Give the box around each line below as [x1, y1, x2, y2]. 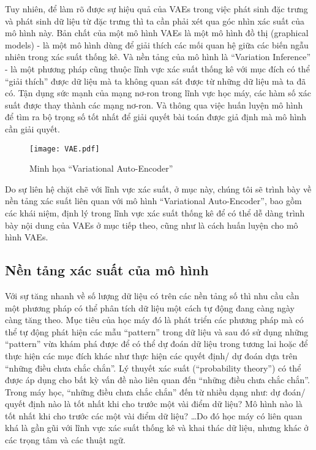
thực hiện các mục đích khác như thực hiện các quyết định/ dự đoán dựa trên [5, 349, 298, 362]
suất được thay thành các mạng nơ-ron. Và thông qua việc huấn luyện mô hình [5, 98, 303, 111]
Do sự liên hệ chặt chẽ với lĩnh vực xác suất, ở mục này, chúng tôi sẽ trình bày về [5, 182, 312, 195]
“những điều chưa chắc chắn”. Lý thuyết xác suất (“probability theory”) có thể [5, 361, 301, 374]
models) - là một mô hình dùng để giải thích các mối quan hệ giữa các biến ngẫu [5, 38, 309, 51]
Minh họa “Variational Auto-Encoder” [29, 162, 173, 175]
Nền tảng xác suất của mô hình [5, 261, 209, 280]
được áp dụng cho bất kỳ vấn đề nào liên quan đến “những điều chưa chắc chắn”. [5, 373, 310, 386]
